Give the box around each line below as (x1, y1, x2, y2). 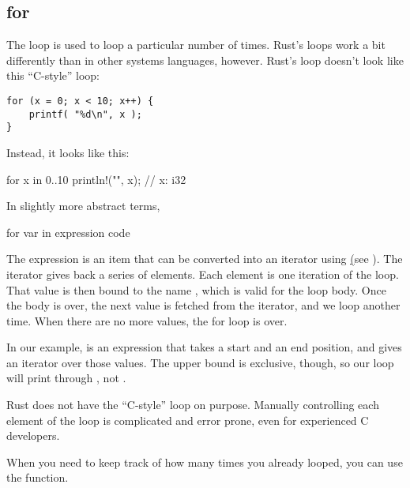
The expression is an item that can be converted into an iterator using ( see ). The (6, 250, 403, 267)
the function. (6, 469, 69, 486)
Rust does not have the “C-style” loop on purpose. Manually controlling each (6, 396, 379, 413)
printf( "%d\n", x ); (28, 108, 142, 120)
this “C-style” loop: (6, 67, 100, 84)
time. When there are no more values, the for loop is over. (6, 312, 288, 328)
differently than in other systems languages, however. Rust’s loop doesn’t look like (6, 51, 404, 68)
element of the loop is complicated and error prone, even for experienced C (6, 411, 369, 428)
